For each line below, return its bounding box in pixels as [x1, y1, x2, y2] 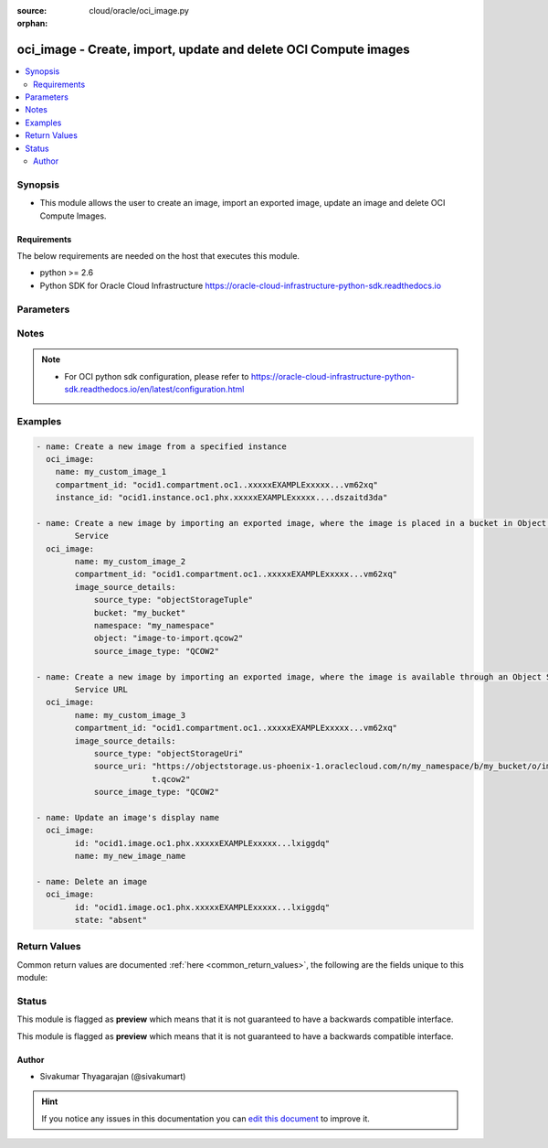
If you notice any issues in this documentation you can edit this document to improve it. [41, 1112, 370, 1124]
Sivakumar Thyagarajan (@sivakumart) [39, 1071, 186, 1082]
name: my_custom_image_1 [55, 467, 167, 477]
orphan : [16, 18, 48, 29]
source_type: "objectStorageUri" [93, 748, 244, 758]
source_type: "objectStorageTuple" [93, 595, 253, 606]
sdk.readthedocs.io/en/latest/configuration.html [64, 384, 245, 395]
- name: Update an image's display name [36, 812, 219, 822]
